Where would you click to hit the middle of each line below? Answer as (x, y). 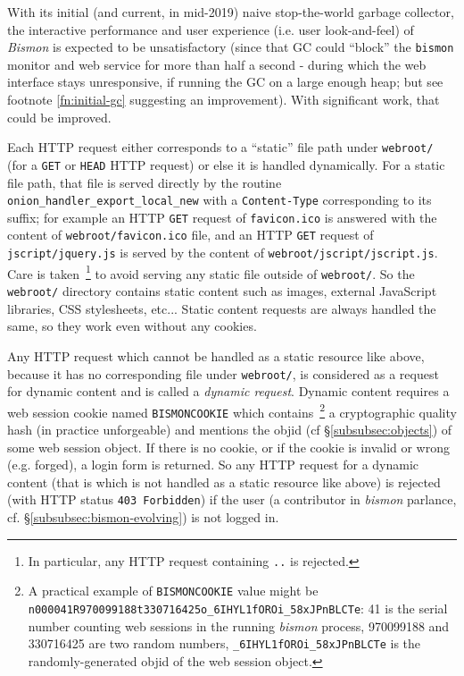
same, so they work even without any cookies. (132, 326)
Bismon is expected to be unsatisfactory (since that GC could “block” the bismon (231, 47)
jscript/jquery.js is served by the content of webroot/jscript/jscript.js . (223, 253)
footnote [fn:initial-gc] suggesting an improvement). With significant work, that (224, 100)
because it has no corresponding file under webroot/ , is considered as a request (223, 373)
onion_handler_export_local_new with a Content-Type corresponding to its (220, 200)
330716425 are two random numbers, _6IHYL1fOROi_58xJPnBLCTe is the (224, 643)
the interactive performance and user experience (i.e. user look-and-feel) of (211, 29)
